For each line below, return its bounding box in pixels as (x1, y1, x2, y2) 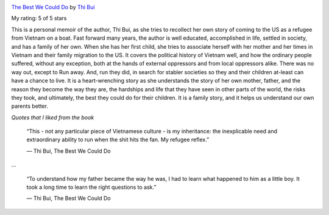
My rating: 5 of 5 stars (11, 15, 67, 22)
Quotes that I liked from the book (11, 113, 94, 121)
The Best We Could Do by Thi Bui (11, 4, 95, 10)
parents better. (11, 102, 49, 110)
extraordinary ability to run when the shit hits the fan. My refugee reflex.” (26, 136, 210, 143)
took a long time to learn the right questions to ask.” (26, 183, 157, 191)
